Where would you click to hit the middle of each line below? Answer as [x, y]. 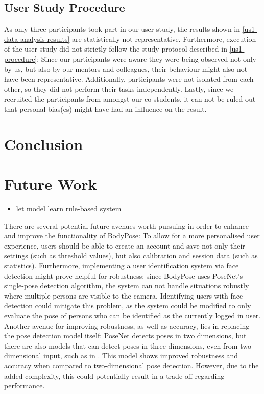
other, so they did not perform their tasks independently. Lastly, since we [119, 89]
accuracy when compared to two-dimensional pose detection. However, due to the [131, 365]
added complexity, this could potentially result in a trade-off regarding [114, 375]
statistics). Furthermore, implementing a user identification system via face [122, 266]
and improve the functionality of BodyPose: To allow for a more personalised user [132, 236]
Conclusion [44, 144]
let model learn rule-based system [69, 208]
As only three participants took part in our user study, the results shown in [122, 29]
